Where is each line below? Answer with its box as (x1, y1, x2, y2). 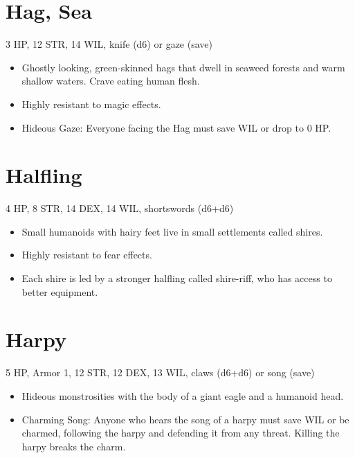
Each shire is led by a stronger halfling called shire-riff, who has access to (21, 271, 332, 285)
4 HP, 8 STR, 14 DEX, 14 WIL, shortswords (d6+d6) (6, 201, 234, 215)
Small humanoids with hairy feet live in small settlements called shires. (21, 224, 323, 238)
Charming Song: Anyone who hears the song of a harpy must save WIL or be (21, 412, 349, 426)
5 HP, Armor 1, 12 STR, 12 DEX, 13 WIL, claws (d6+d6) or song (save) (6, 365, 315, 380)
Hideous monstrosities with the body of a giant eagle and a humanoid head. (21, 388, 344, 403)
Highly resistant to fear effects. (21, 247, 152, 262)
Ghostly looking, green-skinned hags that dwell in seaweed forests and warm (21, 60, 345, 74)
